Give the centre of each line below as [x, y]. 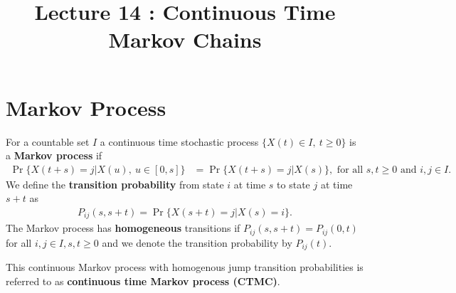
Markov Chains [185, 39]
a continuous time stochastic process [179, 141]
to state [293, 184]
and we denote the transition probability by [197, 242]
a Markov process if [54, 155]
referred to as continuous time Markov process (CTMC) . [143, 281]
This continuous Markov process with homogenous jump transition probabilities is [185, 267]
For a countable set [48, 141]
